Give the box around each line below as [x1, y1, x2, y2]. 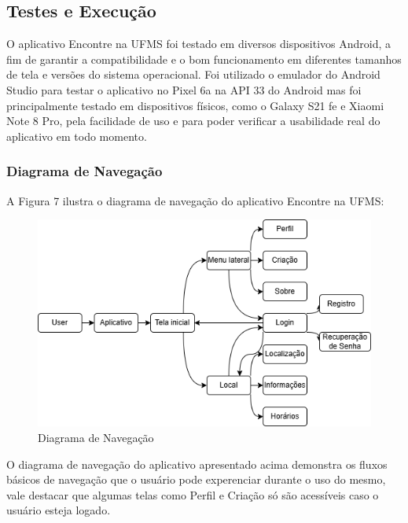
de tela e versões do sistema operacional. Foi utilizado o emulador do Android [6, 66, 380, 83]
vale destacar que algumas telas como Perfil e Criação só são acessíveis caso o [6, 486, 379, 503]
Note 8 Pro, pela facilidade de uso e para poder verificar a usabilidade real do [6, 112, 380, 129]
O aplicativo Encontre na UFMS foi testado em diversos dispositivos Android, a [6, 35, 391, 52]
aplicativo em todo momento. [6, 127, 147, 144]
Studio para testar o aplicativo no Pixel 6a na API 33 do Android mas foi [6, 81, 362, 98]
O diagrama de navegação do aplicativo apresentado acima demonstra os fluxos [6, 455, 388, 472]
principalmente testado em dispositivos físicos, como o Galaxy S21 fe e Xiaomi [6, 97, 384, 113]
